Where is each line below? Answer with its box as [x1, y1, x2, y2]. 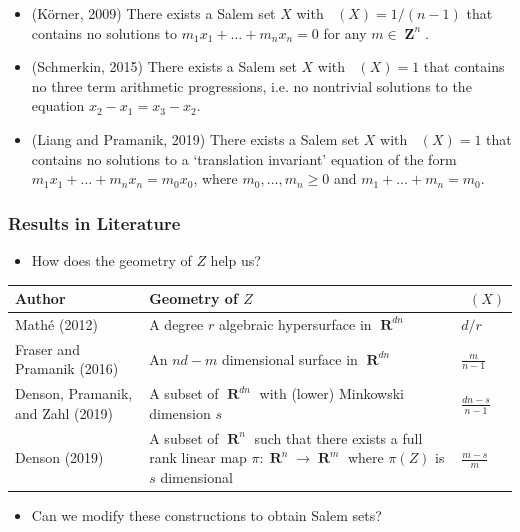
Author [15, 288, 66, 309]
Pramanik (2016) [15, 358, 119, 379]
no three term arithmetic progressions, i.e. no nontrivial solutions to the [31, 75, 472, 96]
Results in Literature [8, 210, 181, 235]
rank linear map [149, 447, 247, 468]
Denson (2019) [15, 447, 104, 468]
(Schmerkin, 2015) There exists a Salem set [31, 56, 297, 77]
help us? [210, 249, 261, 270]
